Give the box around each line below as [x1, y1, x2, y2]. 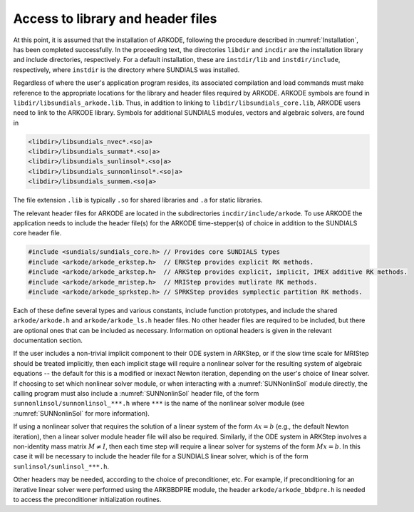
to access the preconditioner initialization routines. [13, 495, 162, 503]
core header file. [13, 229, 62, 237]
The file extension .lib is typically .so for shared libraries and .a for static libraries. [13, 196, 263, 205]
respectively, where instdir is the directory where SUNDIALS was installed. [13, 65, 240, 74]
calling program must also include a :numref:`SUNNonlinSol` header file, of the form [13, 389, 259, 398]
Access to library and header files [13, 11, 217, 26]
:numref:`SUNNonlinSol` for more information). [13, 409, 150, 417]
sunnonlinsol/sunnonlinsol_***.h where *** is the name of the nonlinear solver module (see [13, 399, 305, 408]
